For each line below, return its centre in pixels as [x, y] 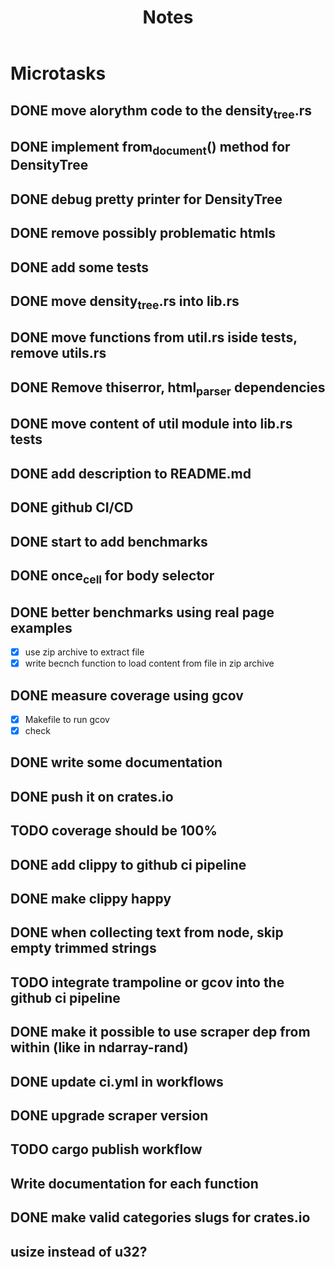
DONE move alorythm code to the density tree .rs [161, 111]
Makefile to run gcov [67, 719]
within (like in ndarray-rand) [99, 1047]
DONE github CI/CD [72, 507]
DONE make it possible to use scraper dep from [160, 1032]
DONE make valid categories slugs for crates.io [160, 1217]
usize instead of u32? [79, 1251]
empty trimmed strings [83, 948]
